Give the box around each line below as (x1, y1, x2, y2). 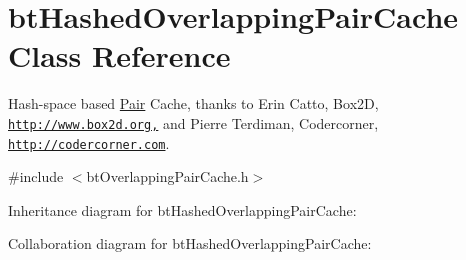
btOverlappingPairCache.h (86, 166, 249, 187)
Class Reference (8, 35, 231, 76)
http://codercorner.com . (8, 132, 170, 153)
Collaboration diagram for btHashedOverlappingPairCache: (8, 233, 372, 254)
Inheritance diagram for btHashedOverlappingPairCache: (8, 199, 357, 220)
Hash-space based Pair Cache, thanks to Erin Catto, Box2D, (8, 93, 379, 114)
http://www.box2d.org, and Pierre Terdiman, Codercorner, (8, 112, 379, 133)
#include (8, 166, 64, 187)
